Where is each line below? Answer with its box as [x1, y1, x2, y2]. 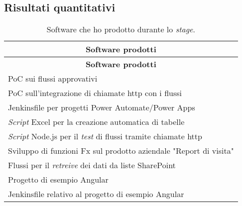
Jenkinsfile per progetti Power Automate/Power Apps [8, 102, 195, 113]
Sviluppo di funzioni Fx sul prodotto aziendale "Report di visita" [8, 145, 234, 157]
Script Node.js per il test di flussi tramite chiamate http [8, 130, 202, 142]
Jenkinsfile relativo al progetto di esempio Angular [8, 188, 184, 200]
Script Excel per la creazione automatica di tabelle [8, 116, 185, 128]
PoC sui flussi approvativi [8, 73, 98, 85]
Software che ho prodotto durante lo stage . [46, 23, 195, 35]
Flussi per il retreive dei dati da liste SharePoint [8, 159, 176, 171]
